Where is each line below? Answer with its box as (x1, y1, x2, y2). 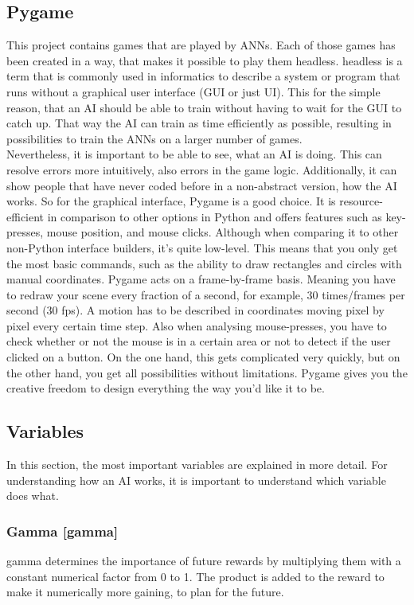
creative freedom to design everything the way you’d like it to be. (6, 380, 325, 396)
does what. (6, 487, 59, 504)
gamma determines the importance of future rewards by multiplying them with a (6, 552, 401, 569)
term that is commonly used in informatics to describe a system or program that (6, 68, 400, 84)
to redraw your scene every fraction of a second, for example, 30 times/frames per (6, 286, 405, 302)
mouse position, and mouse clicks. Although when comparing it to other (46, 224, 399, 240)
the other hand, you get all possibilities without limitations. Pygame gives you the (6, 364, 408, 381)
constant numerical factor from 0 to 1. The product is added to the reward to (6, 568, 385, 584)
